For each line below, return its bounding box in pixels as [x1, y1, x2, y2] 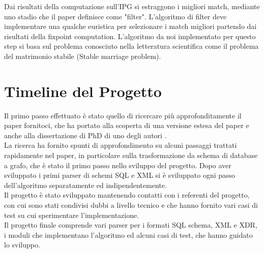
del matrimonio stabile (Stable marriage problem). [4, 50, 161, 61]
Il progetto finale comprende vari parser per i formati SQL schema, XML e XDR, [4, 219, 257, 230]
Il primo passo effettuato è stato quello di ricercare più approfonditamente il [4, 110, 242, 120]
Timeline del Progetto [4, 80, 162, 101]
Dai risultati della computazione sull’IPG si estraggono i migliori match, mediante [4, 1, 260, 11]
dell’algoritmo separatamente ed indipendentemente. [4, 179, 167, 190]
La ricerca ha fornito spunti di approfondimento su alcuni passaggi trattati [4, 140, 237, 150]
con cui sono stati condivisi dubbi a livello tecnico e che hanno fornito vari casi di [4, 200, 258, 210]
